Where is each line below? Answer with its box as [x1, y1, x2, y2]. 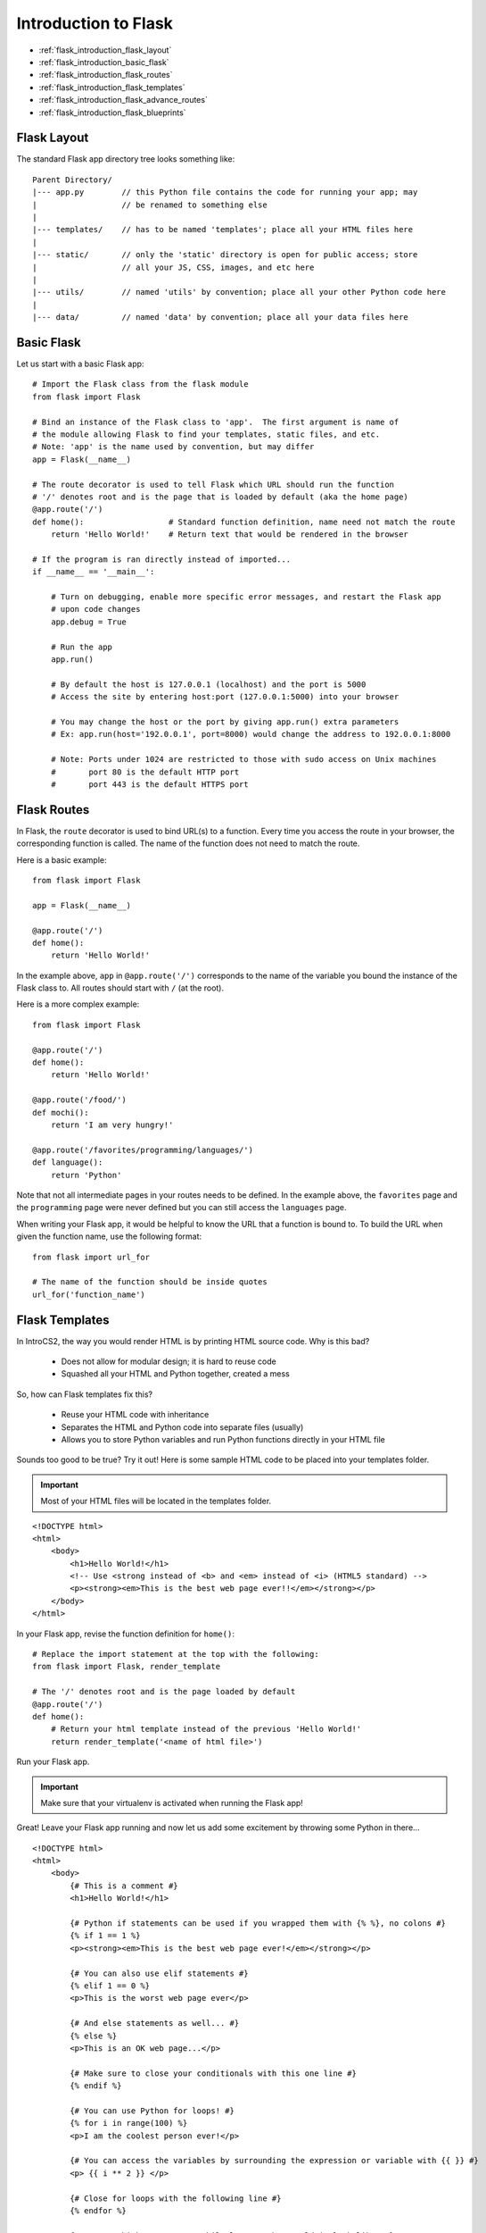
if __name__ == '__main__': [32, 567, 155, 577]
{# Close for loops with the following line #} [70, 2193, 282, 2204]
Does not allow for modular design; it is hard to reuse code [61, 1356, 276, 1367]
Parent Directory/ [32, 174, 113, 185]
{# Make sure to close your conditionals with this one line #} [70, 2068, 357, 2078]
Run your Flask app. [16, 1756, 90, 1768]
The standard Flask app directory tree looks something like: [16, 154, 235, 164]
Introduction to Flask [16, 13, 174, 33]
